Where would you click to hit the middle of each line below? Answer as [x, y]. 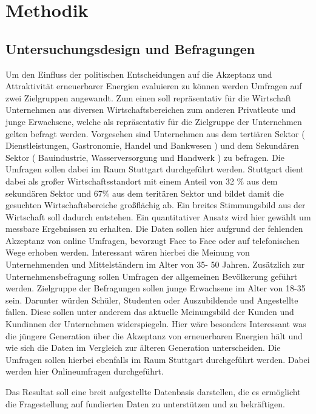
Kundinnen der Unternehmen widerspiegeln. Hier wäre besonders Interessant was [156, 324]
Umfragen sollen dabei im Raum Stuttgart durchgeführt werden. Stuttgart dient [155, 169]
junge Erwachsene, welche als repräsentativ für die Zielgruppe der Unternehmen [154, 121]
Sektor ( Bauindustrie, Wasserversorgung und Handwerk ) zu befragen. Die [145, 157]
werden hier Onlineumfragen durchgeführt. [85, 371]
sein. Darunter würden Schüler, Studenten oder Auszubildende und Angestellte [152, 300]
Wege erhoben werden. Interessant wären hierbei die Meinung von [128, 252]
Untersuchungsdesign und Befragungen [130, 48]
